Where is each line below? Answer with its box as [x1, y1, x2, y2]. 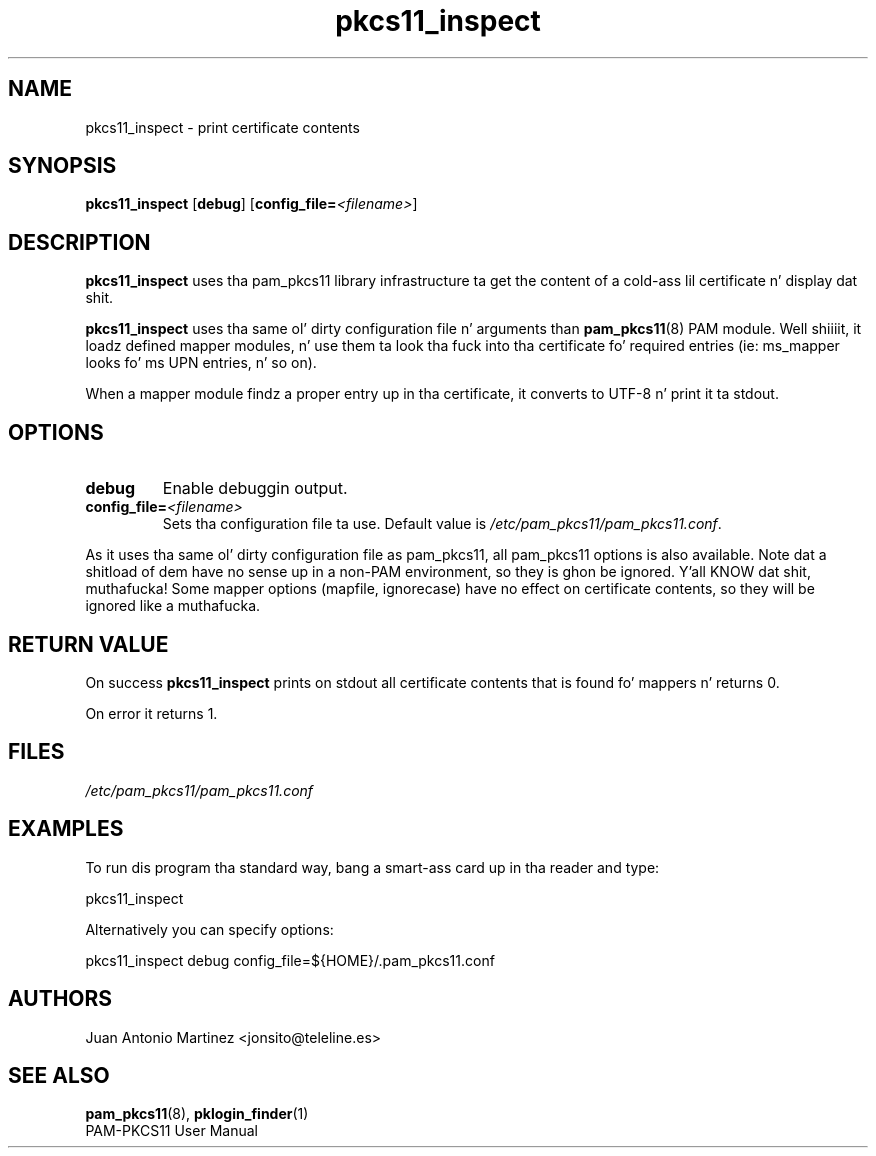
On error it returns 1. [85, 704, 218, 722]
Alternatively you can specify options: [85, 920, 334, 938]
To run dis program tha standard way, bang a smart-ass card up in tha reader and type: [85, 858, 660, 876]
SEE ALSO [8, 1062, 110, 1088]
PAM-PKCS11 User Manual [85, 1122, 258, 1140]
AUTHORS [8, 986, 113, 1012]
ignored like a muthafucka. [85, 597, 261, 615]
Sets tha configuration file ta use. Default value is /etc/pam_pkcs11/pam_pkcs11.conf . [162, 515, 722, 533]
